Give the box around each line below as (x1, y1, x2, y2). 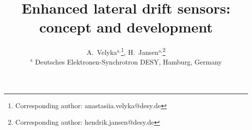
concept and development (39, 17, 213, 37)
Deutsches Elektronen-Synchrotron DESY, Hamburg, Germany (35, 56, 222, 66)
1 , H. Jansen (121, 46, 159, 57)
